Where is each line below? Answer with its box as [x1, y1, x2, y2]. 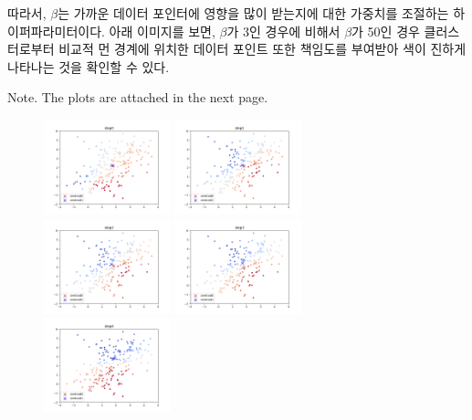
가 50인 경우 [351, 21, 420, 40]
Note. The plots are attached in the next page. [7, 88, 268, 107]
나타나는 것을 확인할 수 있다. [7, 57, 170, 76]
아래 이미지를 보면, [109, 21, 215, 40]
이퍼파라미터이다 [7, 21, 102, 40]
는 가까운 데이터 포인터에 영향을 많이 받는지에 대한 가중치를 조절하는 [58, 4, 449, 22]
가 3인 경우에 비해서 [226, 21, 341, 40]
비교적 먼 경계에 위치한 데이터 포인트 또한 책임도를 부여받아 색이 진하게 [58, 39, 467, 58]
